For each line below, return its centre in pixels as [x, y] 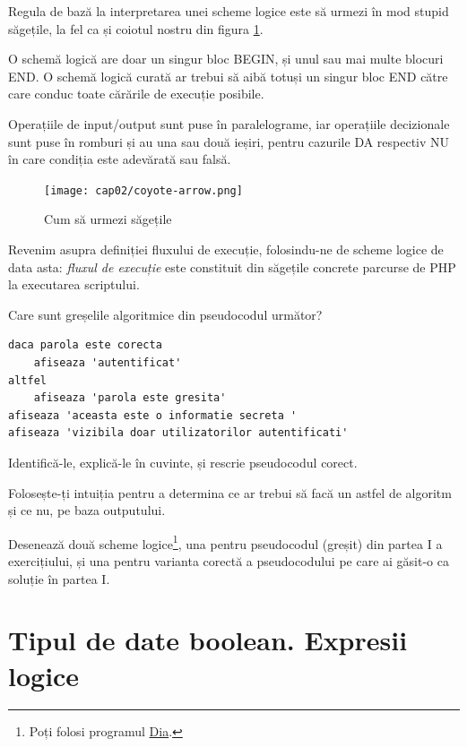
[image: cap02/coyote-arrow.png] [143, 190]
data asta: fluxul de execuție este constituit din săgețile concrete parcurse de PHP [232, 266]
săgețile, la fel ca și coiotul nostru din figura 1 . [136, 28]
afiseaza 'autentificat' [108, 362]
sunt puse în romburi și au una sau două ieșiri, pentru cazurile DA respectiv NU [229, 141]
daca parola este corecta [85, 345]
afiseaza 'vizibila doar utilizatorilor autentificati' [178, 433]
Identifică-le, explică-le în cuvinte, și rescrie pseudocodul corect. [183, 462]
